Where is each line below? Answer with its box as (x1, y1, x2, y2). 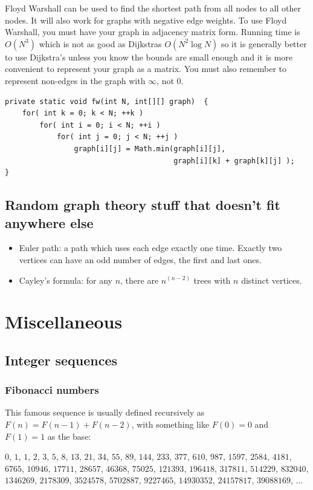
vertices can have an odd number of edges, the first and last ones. (19, 253, 262, 266)
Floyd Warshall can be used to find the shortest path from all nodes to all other (5, 2, 301, 14)
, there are (120, 273, 159, 286)
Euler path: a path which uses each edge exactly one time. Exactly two (19, 241, 282, 254)
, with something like (131, 418, 210, 431)
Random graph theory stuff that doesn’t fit (5, 195, 280, 214)
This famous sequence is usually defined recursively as (5, 406, 205, 419)
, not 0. (156, 74, 184, 87)
